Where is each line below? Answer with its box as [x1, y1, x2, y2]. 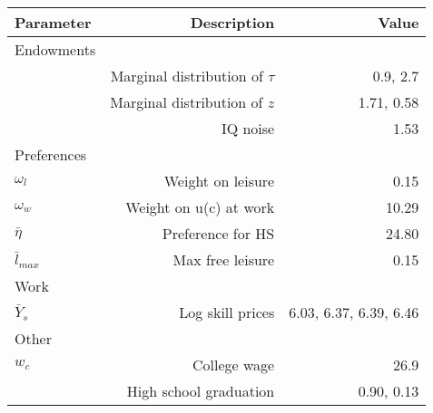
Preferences [15, 144, 87, 165]
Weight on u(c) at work [125, 197, 275, 217]
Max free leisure [172, 249, 275, 270]
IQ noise [221, 118, 275, 139]
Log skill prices [179, 302, 275, 322]
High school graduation [126, 380, 275, 401]
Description [190, 12, 275, 33]
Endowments [15, 39, 96, 60]
